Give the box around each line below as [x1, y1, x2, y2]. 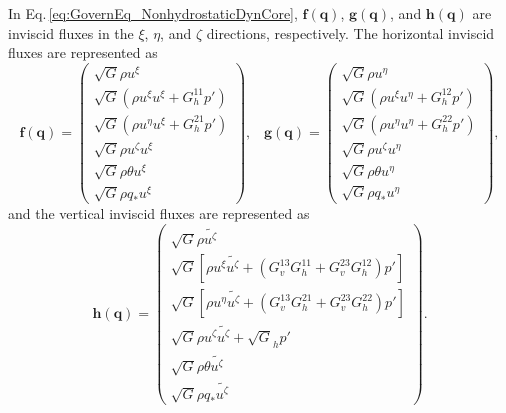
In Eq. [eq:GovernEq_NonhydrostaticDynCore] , [8, 3, 298, 23]
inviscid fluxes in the [8, 22, 134, 43]
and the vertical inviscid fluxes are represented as [8, 203, 310, 224]
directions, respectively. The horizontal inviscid [206, 22, 495, 43]
